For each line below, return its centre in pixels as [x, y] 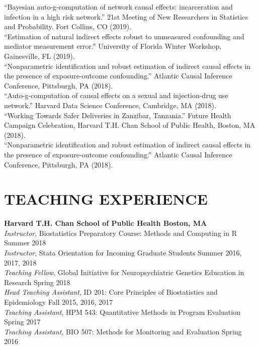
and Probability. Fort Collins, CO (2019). [68, 26]
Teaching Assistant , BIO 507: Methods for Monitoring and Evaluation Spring [123, 331]
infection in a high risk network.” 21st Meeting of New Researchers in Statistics [126, 16]
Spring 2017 [22, 322]
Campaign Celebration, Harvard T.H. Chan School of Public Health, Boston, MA [130, 125]
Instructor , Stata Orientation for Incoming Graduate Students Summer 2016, [123, 252]
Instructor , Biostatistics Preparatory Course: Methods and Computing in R [120, 233]
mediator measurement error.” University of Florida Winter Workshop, [113, 46]
